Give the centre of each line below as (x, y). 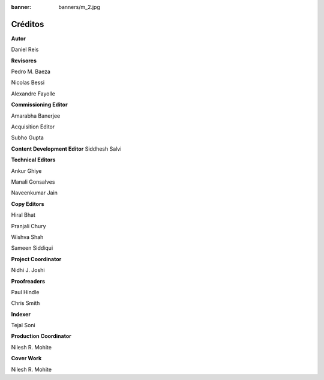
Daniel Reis (25, 50)
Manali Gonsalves (33, 182)
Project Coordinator (36, 259)
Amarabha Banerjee (36, 116)
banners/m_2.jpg (79, 7)
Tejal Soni (23, 325)
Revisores (24, 61)
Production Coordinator (41, 336)
